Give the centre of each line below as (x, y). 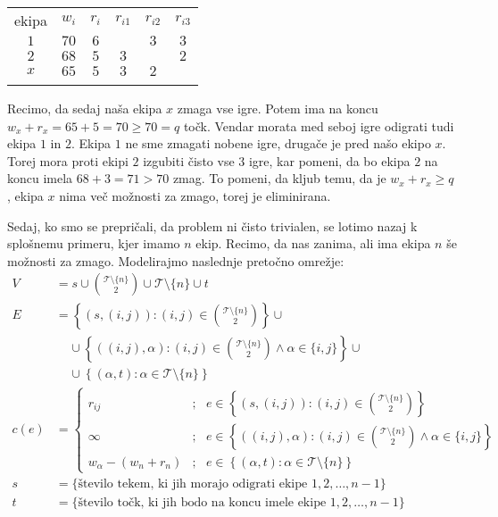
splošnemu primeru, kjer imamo (94, 243)
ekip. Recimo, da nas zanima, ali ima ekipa (313, 243)
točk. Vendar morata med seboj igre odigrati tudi (319, 125)
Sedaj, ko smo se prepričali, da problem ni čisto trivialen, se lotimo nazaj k (212, 225)
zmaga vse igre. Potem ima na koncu (278, 108)
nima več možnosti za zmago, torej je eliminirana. (195, 195)
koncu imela (40, 178)
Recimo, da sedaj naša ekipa (85, 108)
